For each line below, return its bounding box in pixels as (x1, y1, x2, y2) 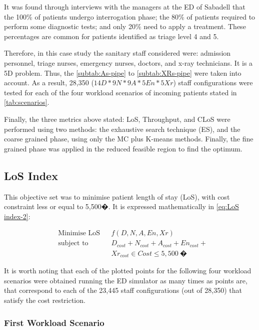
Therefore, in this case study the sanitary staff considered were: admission (4, 48, 231, 58)
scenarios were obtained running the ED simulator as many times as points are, (4, 275, 247, 285)
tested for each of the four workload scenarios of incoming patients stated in (4, 87, 237, 97)
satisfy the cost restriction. (4, 295, 85, 305)
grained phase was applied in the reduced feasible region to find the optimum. (4, 143, 242, 153)
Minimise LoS (58, 230, 100, 237)
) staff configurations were (173, 77, 253, 88)
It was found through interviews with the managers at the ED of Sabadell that (4, 2, 245, 12)
